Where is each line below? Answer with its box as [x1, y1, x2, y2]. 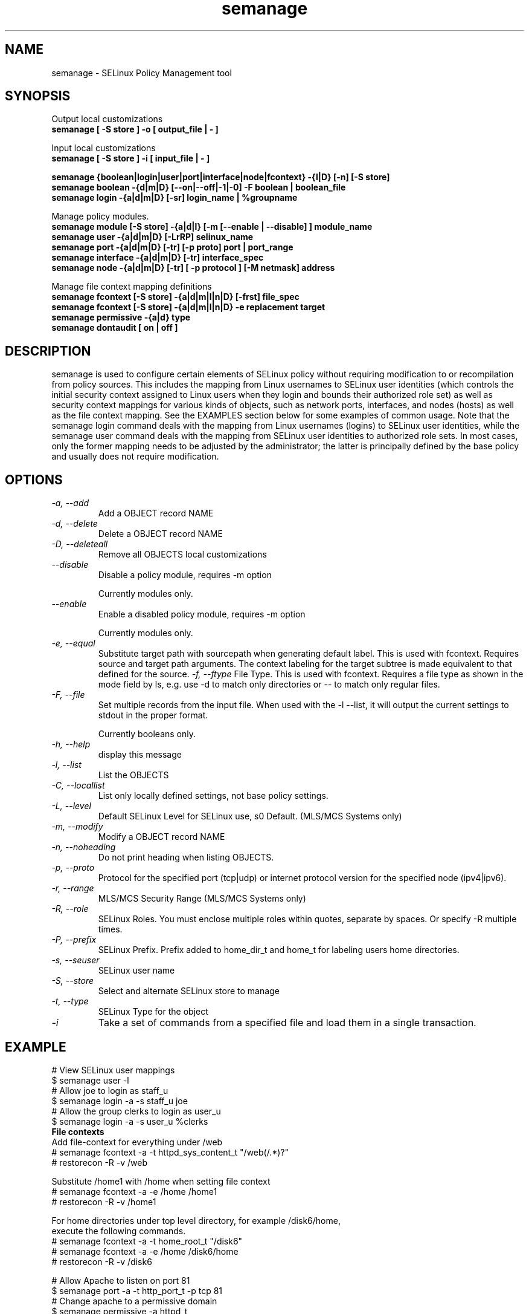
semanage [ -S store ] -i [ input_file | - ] [51, 153, 210, 164]
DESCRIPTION [5, 343, 91, 359]
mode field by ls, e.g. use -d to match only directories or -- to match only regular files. [98, 679, 440, 690]
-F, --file [51, 689, 85, 700]
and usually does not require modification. [51, 451, 219, 462]
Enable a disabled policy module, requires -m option [98, 609, 306, 620]
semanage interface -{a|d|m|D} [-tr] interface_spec [51, 252, 264, 263]
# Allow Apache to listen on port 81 [51, 1275, 190, 1286]
